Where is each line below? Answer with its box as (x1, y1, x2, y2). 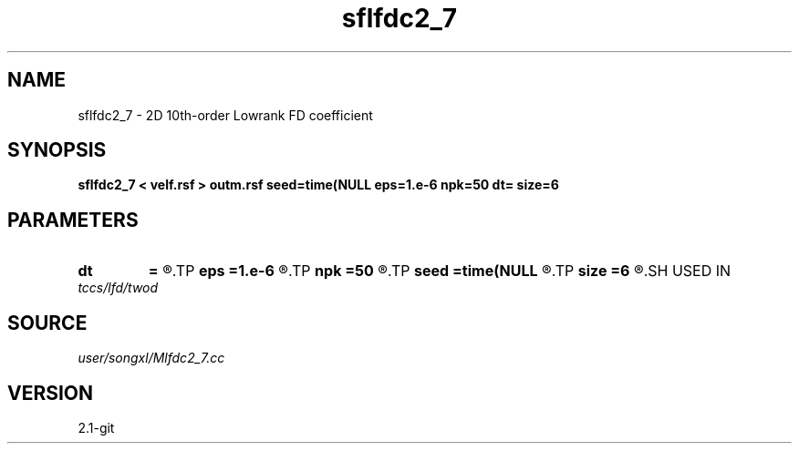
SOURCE (7, 311, 88, 334)
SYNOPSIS (7, 138, 107, 162)
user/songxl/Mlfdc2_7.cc (78, 350, 225, 366)
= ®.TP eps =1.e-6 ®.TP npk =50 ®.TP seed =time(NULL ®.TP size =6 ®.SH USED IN (148, 261, 732, 281)
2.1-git (78, 419, 115, 436)
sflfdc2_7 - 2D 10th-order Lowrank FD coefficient (78, 107, 373, 123)
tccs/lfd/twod (78, 280, 159, 296)
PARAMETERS (7, 208, 139, 231)
